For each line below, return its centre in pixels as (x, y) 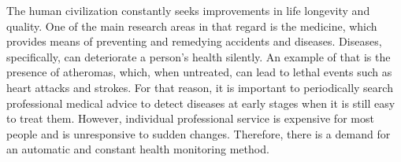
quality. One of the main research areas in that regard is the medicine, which (192, 26)
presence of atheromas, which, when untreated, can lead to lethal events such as (199, 72)
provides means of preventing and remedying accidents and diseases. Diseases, (194, 41)
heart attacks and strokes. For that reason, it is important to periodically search (200, 87)
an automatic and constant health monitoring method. (138, 149)
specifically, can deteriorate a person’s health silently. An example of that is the (199, 56)
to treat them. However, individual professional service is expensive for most (190, 118)
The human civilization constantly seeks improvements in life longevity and (188, 10)
